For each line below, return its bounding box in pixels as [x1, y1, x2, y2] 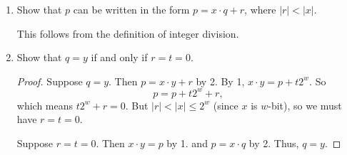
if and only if [91, 50, 148, 65]
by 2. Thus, [248, 136, 299, 151]
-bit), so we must [268, 97, 342, 112]
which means [16, 97, 74, 112]
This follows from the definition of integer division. [16, 26, 239, 41]
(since [213, 97, 238, 112]
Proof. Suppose [16, 73, 83, 88]
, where [244, 2, 276, 16]
